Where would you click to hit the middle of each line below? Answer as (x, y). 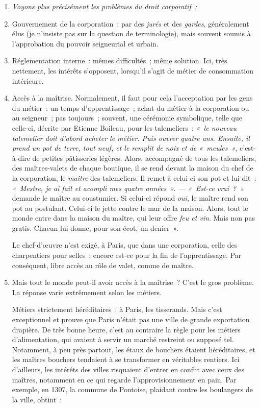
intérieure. (28, 80)
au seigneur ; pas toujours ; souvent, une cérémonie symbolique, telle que (127, 118)
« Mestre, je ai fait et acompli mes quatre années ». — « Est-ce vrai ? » (128, 188)
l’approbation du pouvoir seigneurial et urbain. (85, 43)
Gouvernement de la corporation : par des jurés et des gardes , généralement (131, 23)
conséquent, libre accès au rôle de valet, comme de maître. (103, 265)
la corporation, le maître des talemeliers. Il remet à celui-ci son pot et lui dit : (134, 177)
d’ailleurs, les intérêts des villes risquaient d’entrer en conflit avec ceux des (128, 369)
